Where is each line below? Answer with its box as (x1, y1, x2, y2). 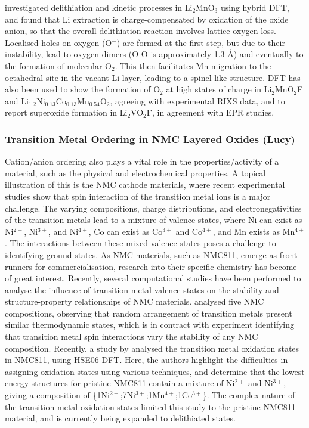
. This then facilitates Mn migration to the (115, 59, 271, 72)
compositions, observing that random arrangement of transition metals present (5, 306, 292, 319)
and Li (5, 94, 29, 107)
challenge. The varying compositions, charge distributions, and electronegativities (5, 201, 302, 214)
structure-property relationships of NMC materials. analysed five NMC (5, 295, 264, 308)
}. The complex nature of (202, 389, 295, 401)
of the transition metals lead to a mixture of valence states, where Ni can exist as (5, 213, 302, 226)
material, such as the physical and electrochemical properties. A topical (5, 166, 266, 179)
